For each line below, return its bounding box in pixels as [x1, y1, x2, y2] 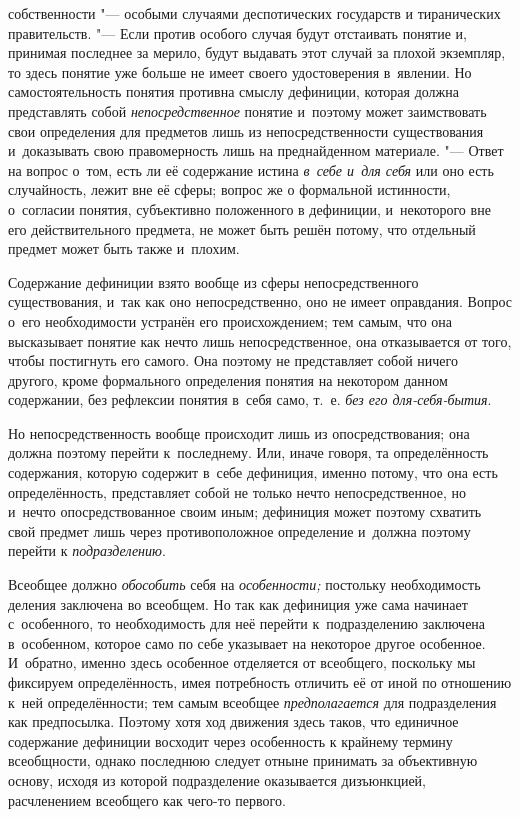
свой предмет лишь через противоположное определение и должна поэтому [8, 520, 471, 541]
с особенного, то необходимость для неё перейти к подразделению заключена [8, 613, 486, 634]
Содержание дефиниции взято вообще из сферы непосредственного [8, 271, 419, 292]
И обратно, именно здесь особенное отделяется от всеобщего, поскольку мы [8, 652, 476, 673]
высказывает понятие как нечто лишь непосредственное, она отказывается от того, [8, 330, 512, 351]
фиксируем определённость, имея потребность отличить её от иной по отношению [8, 672, 512, 692]
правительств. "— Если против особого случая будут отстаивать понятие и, [8, 22, 467, 43]
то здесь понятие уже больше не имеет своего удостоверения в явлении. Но [8, 61, 472, 82]
